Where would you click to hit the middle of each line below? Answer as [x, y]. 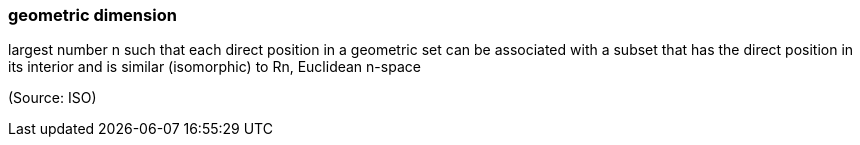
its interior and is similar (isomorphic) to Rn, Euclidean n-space [214, 67]
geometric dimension [92, 15]
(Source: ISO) [52, 98]
